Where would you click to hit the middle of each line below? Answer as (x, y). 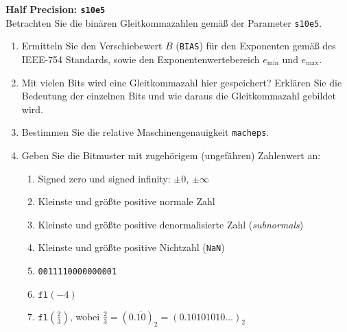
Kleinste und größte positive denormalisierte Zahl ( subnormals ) (171, 224)
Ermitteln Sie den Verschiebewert (92, 46)
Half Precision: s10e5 (56, 9)
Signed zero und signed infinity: (104, 178)
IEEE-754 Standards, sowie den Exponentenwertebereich (141, 59)
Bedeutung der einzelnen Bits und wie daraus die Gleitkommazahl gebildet (179, 96)
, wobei (85, 316)
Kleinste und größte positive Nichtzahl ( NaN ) (131, 247)
